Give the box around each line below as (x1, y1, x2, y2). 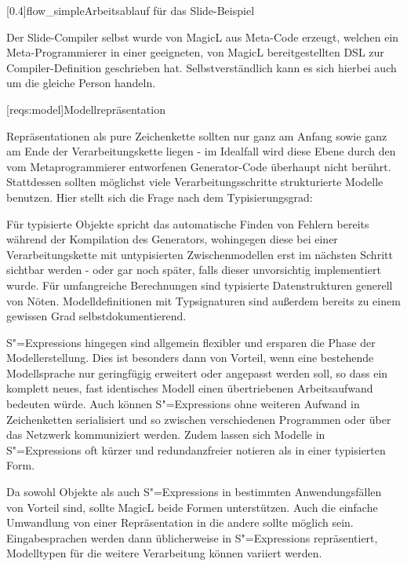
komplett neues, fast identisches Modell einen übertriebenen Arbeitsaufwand (6, 380, 373, 396)
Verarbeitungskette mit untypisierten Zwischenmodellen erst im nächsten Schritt (6, 246, 393, 262)
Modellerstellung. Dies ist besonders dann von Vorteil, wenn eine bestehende (6, 349, 374, 366)
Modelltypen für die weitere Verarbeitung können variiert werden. (6, 545, 322, 561)
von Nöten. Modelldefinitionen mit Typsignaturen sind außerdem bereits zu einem (6, 292, 401, 309)
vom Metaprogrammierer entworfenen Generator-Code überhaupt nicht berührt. (6, 158, 391, 174)
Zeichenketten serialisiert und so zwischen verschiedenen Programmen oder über (6, 411, 391, 427)
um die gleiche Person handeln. (6, 75, 156, 91)
